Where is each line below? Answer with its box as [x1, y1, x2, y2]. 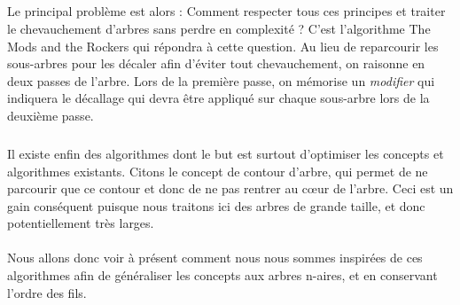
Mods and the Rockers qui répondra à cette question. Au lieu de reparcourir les [7, 36, 439, 55]
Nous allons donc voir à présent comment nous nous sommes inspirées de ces [7, 248, 423, 267]
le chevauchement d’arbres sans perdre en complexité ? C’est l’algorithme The [7, 19, 431, 37]
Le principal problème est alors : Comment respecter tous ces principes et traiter [7, 2, 446, 20]
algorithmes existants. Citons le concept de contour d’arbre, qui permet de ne [7, 161, 428, 180]
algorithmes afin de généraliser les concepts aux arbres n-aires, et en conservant [7, 266, 438, 285]
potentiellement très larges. [7, 214, 154, 232]
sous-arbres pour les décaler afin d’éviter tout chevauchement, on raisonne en [7, 54, 425, 73]
